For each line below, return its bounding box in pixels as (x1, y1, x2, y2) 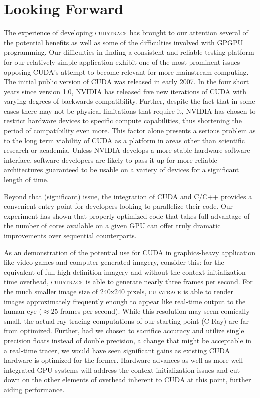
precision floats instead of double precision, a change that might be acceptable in (4, 335, 252, 345)
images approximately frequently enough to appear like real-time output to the (4, 296, 246, 306)
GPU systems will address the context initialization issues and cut (37, 364, 240, 375)
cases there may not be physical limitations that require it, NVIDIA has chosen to (4, 105, 256, 116)
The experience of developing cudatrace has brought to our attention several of (4, 27, 248, 38)
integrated (4, 364, 35, 375)
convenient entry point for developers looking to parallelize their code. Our (4, 201, 233, 211)
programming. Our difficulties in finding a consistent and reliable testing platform (4, 47, 254, 57)
